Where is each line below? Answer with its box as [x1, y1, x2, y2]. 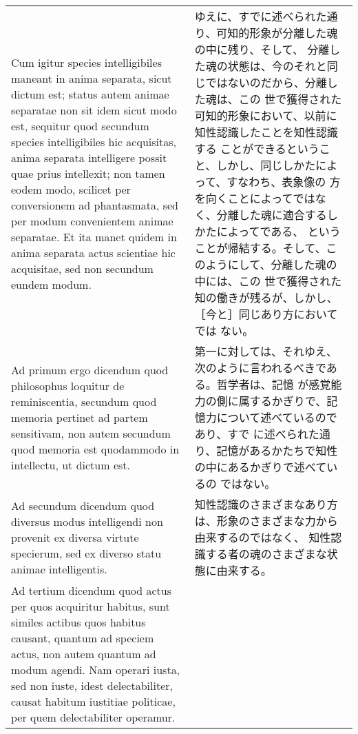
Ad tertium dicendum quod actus [11, 582, 172, 598]
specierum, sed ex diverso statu [11, 544, 162, 561]
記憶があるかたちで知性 [216, 442, 338, 458]
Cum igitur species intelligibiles [11, 54, 162, 70]
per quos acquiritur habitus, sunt [11, 598, 170, 614]
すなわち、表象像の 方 [227, 174, 341, 190]
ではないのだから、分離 [205, 74, 327, 90]
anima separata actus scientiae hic [11, 244, 176, 261]
